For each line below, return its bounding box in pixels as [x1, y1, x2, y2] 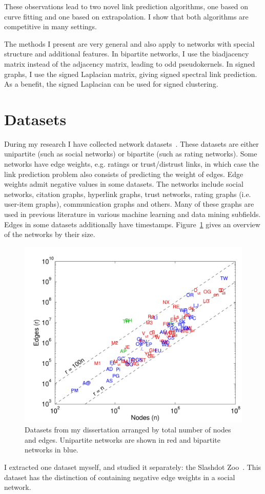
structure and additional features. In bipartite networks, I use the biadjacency [4, 48, 249, 59]
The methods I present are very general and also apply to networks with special [4, 38, 255, 49]
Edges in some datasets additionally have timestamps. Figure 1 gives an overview [4, 219, 260, 229]
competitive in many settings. [4, 21, 97, 32]
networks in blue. [25, 444, 78, 455]
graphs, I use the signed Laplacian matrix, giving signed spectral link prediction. [4, 68, 257, 79]
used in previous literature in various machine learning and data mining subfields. [4, 209, 261, 220]
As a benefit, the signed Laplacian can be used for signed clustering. [4, 78, 218, 89]
